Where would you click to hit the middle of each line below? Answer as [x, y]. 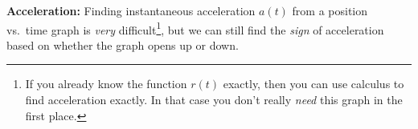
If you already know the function [106, 84]
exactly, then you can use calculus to [313, 84]
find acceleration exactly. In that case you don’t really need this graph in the [214, 100]
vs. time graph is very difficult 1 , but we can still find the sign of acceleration [195, 28]
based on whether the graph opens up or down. [123, 44]
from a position [330, 10]
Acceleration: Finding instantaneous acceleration [131, 10]
